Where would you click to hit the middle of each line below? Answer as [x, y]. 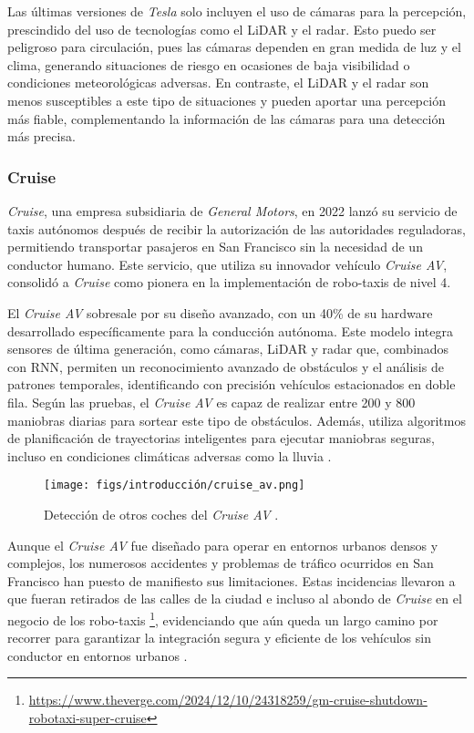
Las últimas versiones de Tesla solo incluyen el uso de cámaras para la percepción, [237, 11]
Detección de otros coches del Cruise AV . [161, 514]
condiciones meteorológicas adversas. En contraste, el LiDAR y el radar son [218, 83]
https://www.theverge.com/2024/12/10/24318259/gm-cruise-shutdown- [228, 700]
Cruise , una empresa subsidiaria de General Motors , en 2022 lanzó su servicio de [232, 210]
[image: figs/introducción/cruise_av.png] [175, 485]
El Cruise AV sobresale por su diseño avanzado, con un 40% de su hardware [220, 312]
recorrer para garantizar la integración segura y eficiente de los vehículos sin [219, 638]
